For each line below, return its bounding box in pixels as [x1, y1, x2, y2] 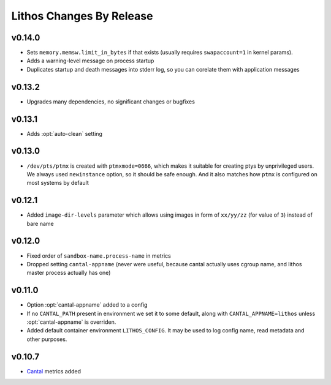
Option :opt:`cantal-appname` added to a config [26, 301, 148, 308]
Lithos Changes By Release [11, 9, 153, 23]
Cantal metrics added [26, 367, 82, 375]
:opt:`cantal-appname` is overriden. [26, 318, 116, 326]
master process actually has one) [26, 269, 111, 277]
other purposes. [26, 335, 67, 343]
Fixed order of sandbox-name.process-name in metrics [26, 252, 171, 260]
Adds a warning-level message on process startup [26, 57, 154, 64]
